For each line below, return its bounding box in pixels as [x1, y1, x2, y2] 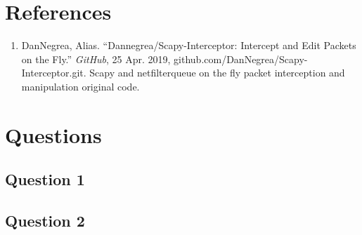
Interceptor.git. [21, 65, 86, 80]
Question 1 [5, 168, 85, 190]
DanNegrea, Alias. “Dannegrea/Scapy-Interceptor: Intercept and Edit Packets [21, 38, 356, 53]
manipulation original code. [21, 79, 140, 93]
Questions [5, 120, 102, 149]
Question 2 [5, 210, 85, 231]
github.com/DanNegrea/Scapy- [174, 51, 308, 66]
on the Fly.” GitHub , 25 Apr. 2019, [21, 51, 171, 66]
